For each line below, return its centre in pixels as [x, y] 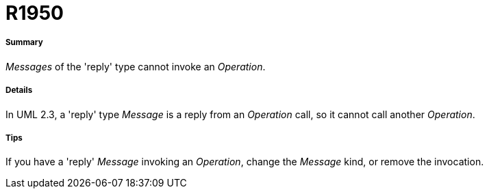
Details [19, 91]
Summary [24, 43]
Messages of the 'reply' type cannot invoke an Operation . [136, 66]
